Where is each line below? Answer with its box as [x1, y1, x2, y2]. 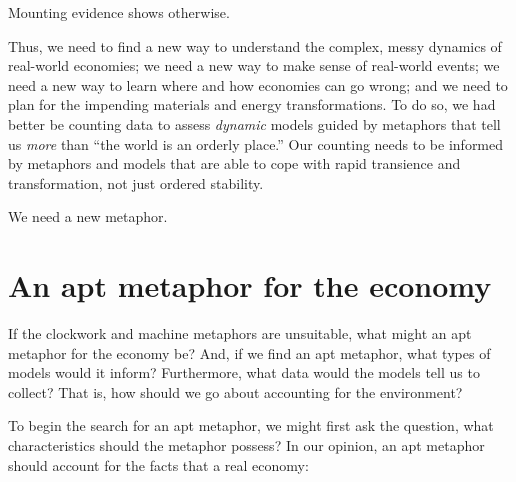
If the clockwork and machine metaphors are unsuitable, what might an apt [8, 323, 472, 344]
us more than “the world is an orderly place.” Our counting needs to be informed [8, 133, 504, 154]
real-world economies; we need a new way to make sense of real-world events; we [8, 55, 500, 76]
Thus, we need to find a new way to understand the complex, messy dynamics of [8, 35, 502, 56]
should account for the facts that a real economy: [8, 454, 309, 475]
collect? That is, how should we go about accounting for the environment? [8, 381, 463, 402]
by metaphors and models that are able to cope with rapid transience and [8, 153, 461, 174]
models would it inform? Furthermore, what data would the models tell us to [8, 362, 480, 383]
